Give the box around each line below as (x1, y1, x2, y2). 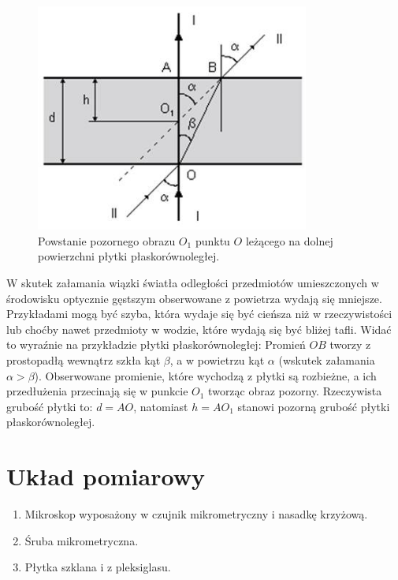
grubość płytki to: (6, 398, 93, 414)
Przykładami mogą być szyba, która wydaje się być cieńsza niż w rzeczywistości (6, 305, 392, 322)
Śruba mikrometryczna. (24, 532, 139, 548)
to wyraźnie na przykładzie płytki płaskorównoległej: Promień (6, 336, 306, 353)
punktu (195, 232, 230, 249)
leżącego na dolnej (245, 232, 333, 249)
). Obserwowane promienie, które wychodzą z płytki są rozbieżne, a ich (34, 367, 377, 384)
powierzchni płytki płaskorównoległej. (38, 248, 220, 264)
